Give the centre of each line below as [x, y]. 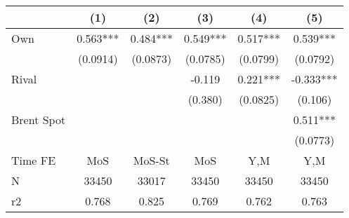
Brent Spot [39, 120]
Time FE [34, 160]
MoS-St [151, 160]
